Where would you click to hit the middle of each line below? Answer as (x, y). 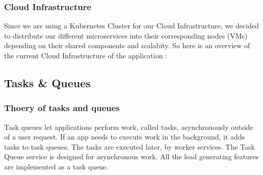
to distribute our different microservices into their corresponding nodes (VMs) (126, 35)
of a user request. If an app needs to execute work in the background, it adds (125, 137)
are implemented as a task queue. (56, 166)
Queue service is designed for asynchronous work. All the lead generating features (131, 156)
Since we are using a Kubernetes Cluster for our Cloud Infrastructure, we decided (131, 26)
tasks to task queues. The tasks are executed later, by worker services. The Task (129, 146)
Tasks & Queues (47, 82)
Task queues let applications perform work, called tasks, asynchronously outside (129, 127)
